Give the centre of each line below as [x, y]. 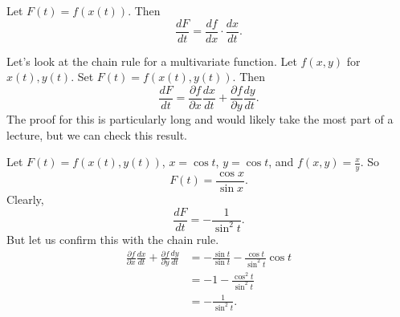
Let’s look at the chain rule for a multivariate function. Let [152, 61]
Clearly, [25, 199]
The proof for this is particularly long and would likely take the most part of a [200, 118]
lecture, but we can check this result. [97, 134]
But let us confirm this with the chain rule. [113, 239]
